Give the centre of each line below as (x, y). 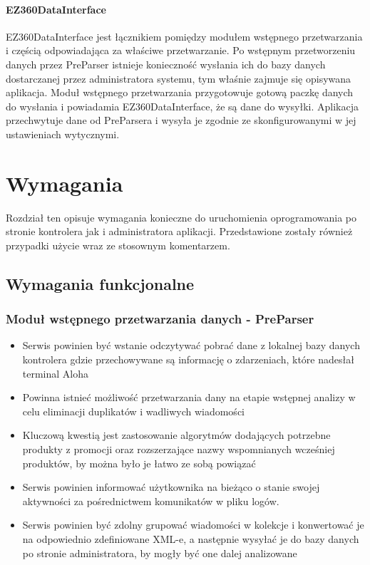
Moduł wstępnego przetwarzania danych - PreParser (160, 319)
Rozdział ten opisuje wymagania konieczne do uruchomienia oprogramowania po (181, 217)
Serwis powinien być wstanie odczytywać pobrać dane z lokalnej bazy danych (191, 345)
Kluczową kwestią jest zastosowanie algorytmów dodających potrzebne (176, 435)
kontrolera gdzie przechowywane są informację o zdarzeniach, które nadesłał (188, 359)
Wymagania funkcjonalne (100, 283)
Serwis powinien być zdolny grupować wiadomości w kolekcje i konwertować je (193, 525)
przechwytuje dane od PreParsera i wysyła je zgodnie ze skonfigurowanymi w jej (181, 120)
